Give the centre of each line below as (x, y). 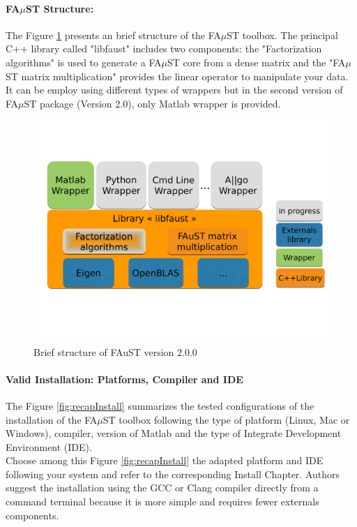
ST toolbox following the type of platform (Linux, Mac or (226, 419)
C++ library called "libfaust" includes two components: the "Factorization (164, 49)
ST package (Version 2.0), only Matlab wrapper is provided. (152, 103)
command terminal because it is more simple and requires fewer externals (162, 502)
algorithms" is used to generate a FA (84, 62)
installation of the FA (52, 419)
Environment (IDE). (49, 446)
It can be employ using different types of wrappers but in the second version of (174, 90)
